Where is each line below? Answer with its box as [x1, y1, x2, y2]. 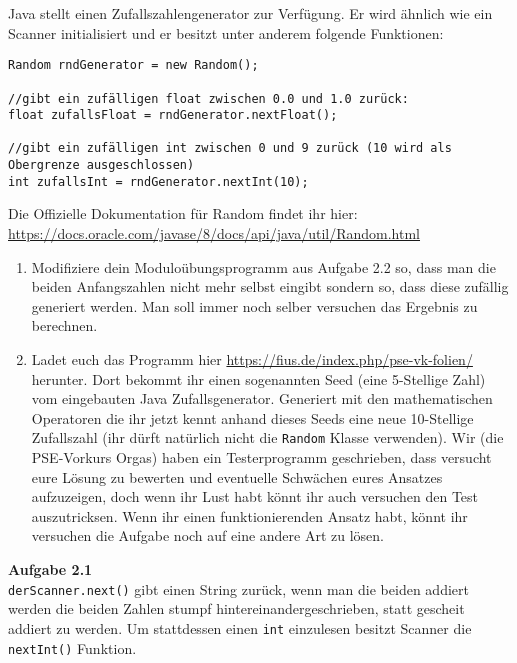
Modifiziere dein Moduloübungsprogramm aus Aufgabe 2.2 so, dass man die [31, 256, 496, 277]
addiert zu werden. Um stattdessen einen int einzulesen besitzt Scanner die [8, 617, 472, 638]
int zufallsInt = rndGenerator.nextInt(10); [8, 174, 309, 189]
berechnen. [31, 315, 98, 336]
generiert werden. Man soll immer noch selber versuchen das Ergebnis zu [31, 295, 478, 316]
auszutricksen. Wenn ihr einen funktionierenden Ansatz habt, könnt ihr [31, 505, 468, 526]
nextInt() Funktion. [8, 637, 137, 658]
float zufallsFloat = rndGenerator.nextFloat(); [8, 108, 338, 123]
